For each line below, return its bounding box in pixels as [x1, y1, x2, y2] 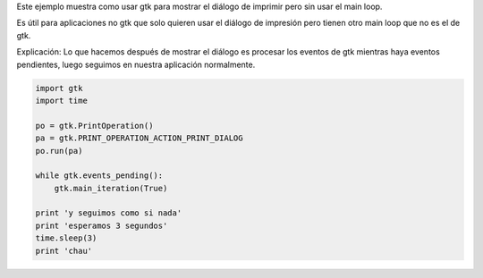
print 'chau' [35, 246, 93, 256]
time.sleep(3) [35, 233, 97, 243]
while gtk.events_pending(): [35, 171, 164, 181]
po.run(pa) [35, 146, 83, 156]
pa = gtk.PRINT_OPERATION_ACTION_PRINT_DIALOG [35, 133, 243, 143]
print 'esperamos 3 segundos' [35, 220, 168, 231]
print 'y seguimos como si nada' [35, 208, 182, 218]
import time [35, 95, 89, 105]
